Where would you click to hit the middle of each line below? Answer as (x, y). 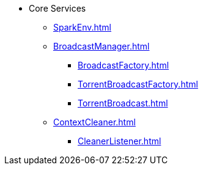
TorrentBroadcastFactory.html (138, 84)
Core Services (57, 8)
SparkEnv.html (83, 27)
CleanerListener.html (120, 141)
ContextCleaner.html (94, 122)
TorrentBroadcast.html (123, 103)
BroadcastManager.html (102, 46)
